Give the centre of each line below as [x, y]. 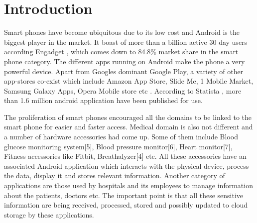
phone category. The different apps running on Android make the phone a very [125, 61]
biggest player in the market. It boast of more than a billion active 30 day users [126, 42]
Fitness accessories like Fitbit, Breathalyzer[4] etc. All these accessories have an [125, 156]
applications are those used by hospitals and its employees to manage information [128, 185]
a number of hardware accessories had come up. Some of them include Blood [121, 137]
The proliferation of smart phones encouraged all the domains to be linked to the [128, 117]
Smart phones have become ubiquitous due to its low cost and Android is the [122, 32]
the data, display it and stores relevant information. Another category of [115, 175]
